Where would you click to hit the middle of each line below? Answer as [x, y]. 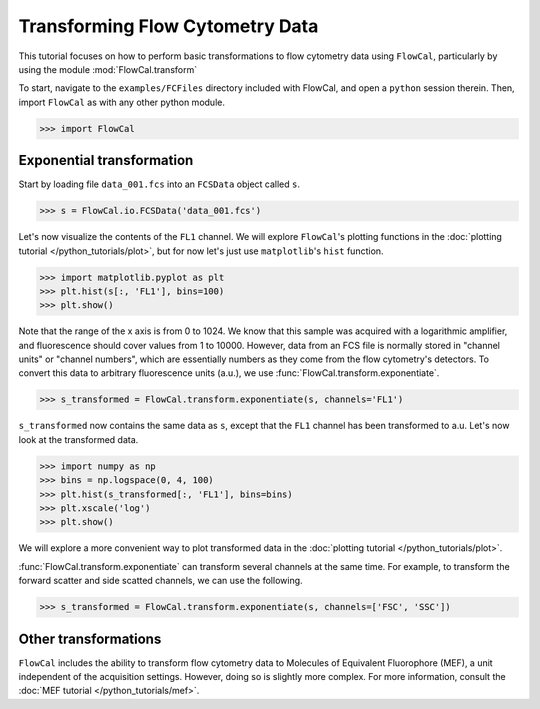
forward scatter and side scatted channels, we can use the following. [161, 581]
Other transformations [90, 638]
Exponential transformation [106, 160]
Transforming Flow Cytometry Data [168, 26]
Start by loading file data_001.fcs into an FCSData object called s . [159, 184]
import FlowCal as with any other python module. [121, 102]
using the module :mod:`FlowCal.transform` [108, 69]
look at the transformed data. [78, 439]
